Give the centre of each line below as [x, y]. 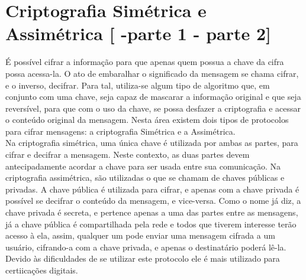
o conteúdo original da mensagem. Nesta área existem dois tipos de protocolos [147, 120]
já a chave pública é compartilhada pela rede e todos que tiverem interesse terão [151, 224]
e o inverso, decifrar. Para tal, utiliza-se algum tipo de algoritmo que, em [138, 85]
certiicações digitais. [42, 270]
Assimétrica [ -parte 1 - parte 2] [138, 33]
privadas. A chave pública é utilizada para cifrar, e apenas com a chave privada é [152, 189]
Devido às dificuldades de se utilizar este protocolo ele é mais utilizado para [143, 258]
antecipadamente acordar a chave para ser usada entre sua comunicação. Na [143, 166]
